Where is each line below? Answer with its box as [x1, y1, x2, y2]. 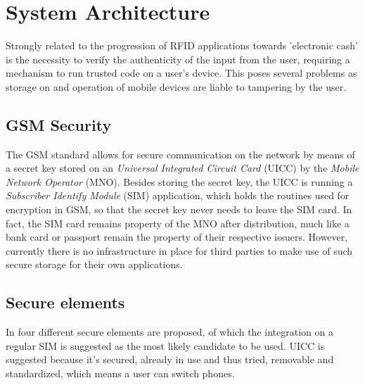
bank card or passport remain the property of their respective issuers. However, [6, 229, 348, 244]
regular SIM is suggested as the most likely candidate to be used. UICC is [6, 338, 325, 353]
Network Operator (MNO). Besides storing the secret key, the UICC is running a [6, 174, 353, 189]
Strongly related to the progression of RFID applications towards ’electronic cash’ [6, 38, 358, 53]
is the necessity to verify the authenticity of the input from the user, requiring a [6, 51, 350, 66]
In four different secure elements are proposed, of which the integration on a [6, 324, 333, 339]
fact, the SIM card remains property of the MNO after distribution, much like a [6, 215, 350, 230]
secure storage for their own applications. [6, 257, 183, 272]
